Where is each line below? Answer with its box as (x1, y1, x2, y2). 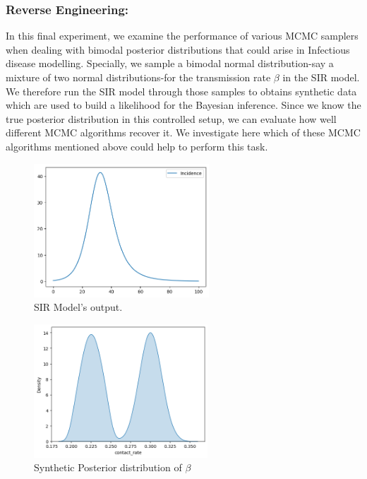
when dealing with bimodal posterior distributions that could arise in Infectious (6, 42, 350, 57)
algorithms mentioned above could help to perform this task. (6, 138, 268, 153)
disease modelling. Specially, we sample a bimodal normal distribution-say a (6, 56, 334, 71)
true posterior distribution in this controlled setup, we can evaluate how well (6, 111, 337, 126)
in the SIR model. (282, 70, 360, 84)
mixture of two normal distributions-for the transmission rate (6, 70, 271, 84)
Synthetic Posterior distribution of (34, 460, 182, 475)
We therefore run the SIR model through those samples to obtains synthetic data (6, 83, 357, 98)
